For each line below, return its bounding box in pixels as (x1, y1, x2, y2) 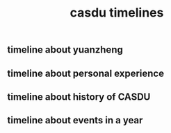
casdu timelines (70, 5, 164, 21)
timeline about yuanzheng (7, 44, 123, 56)
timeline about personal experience (7, 67, 165, 79)
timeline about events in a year (7, 114, 143, 126)
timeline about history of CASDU (7, 91, 151, 103)
